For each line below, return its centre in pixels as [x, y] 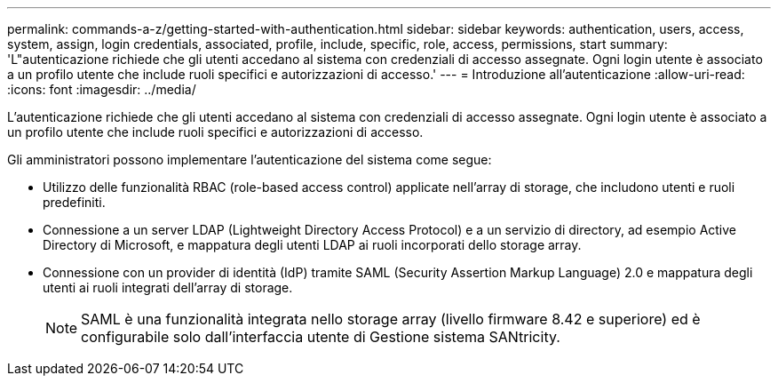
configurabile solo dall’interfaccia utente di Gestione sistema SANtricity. [321, 337]
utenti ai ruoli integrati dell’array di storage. [168, 287]
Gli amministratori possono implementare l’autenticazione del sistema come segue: [250, 160]
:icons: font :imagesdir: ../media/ [102, 89]
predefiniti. [74, 202]
